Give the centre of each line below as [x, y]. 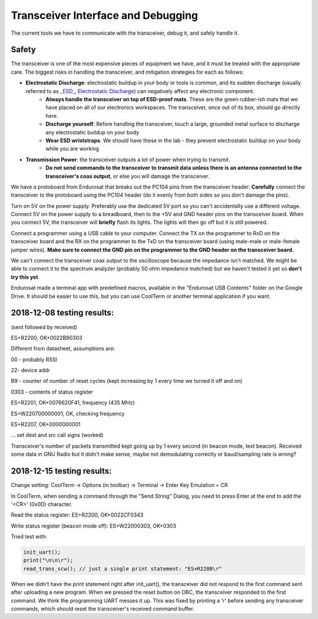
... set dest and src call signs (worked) [57, 435]
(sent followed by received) [44, 327]
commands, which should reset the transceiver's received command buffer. [102, 608]
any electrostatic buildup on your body [92, 132]
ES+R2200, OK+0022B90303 [47, 337]
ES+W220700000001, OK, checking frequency [68, 413]
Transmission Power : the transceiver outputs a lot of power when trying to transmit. [128, 160]
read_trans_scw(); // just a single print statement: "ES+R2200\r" [123, 569]
